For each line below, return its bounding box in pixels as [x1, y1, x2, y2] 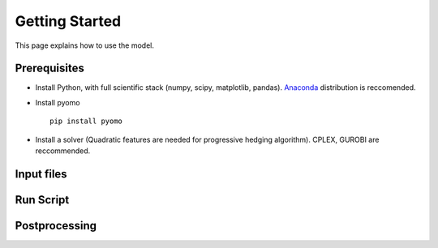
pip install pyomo [49, 117, 123, 126]
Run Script [15, 193, 70, 207]
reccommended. [35, 146, 91, 156]
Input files [15, 167, 68, 181]
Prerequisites [15, 62, 84, 75]
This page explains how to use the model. [15, 41, 154, 50]
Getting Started [15, 12, 122, 30]
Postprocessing [15, 219, 97, 233]
